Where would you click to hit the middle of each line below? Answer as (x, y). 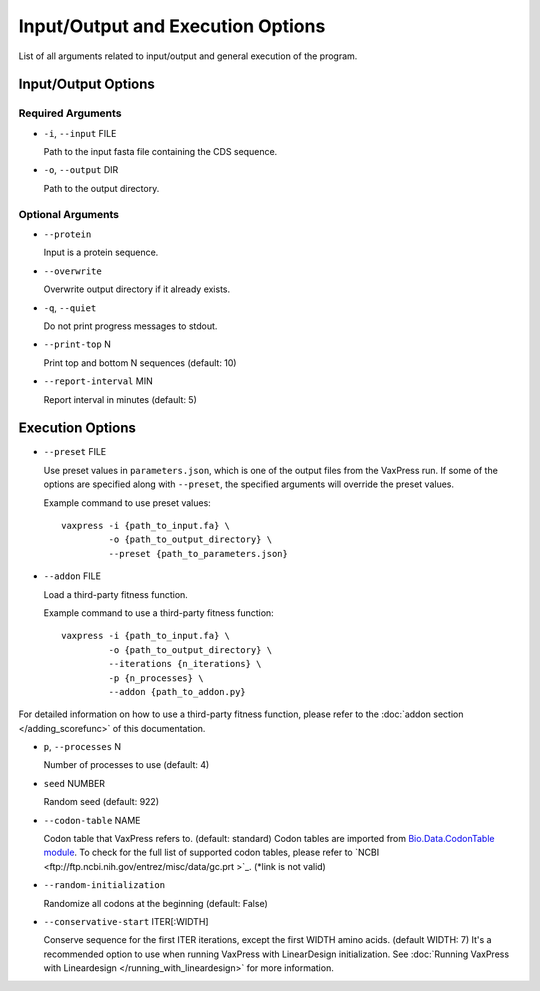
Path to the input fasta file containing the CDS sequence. (160, 152)
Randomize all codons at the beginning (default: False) (156, 903)
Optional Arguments (69, 214)
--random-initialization (104, 885)
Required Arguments (70, 113)
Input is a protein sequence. (101, 252)
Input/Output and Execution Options (172, 26)
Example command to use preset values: (127, 502)
